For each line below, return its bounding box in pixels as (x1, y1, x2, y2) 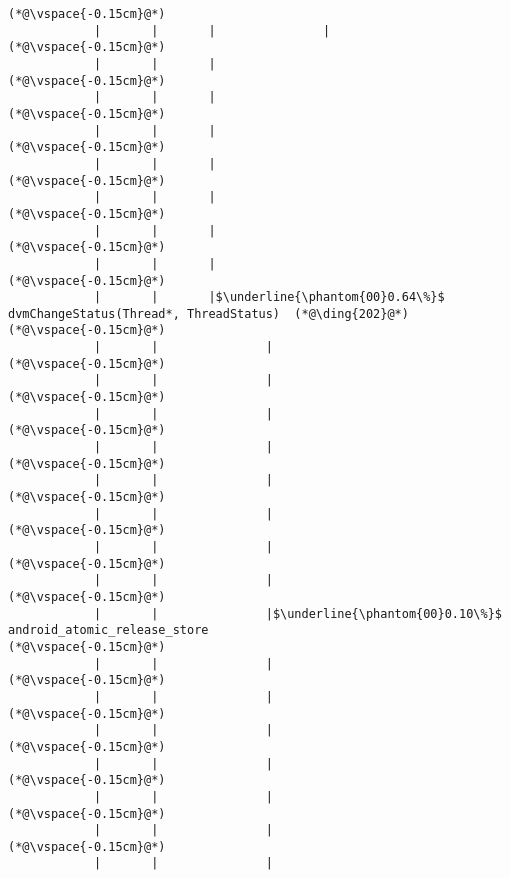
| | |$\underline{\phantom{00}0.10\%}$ (93, 606, 502, 621)
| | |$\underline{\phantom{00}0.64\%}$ (93, 290, 445, 305)
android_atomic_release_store (8, 623, 209, 638)
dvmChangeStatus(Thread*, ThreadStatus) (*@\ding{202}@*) (8, 306, 409, 321)
